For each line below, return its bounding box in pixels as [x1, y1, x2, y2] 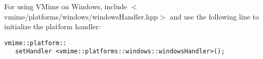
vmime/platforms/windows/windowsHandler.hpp [4, 11, 158, 22]
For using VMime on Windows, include [4, 1, 127, 11]
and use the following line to [170, 11, 259, 22]
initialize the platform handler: [4, 21, 101, 32]
